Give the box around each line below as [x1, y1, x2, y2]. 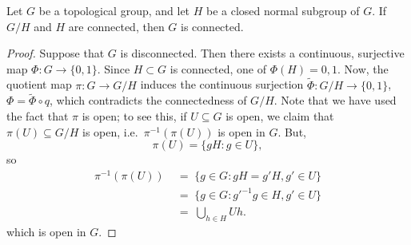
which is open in [6, 223, 86, 240]
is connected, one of [170, 60, 266, 77]
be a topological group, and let [38, 2, 190, 18]
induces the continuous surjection [140, 76, 304, 93]
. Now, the [337, 60, 389, 77]
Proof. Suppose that [6, 45, 105, 61]
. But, [277, 123, 306, 140]
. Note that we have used [273, 92, 397, 109]
